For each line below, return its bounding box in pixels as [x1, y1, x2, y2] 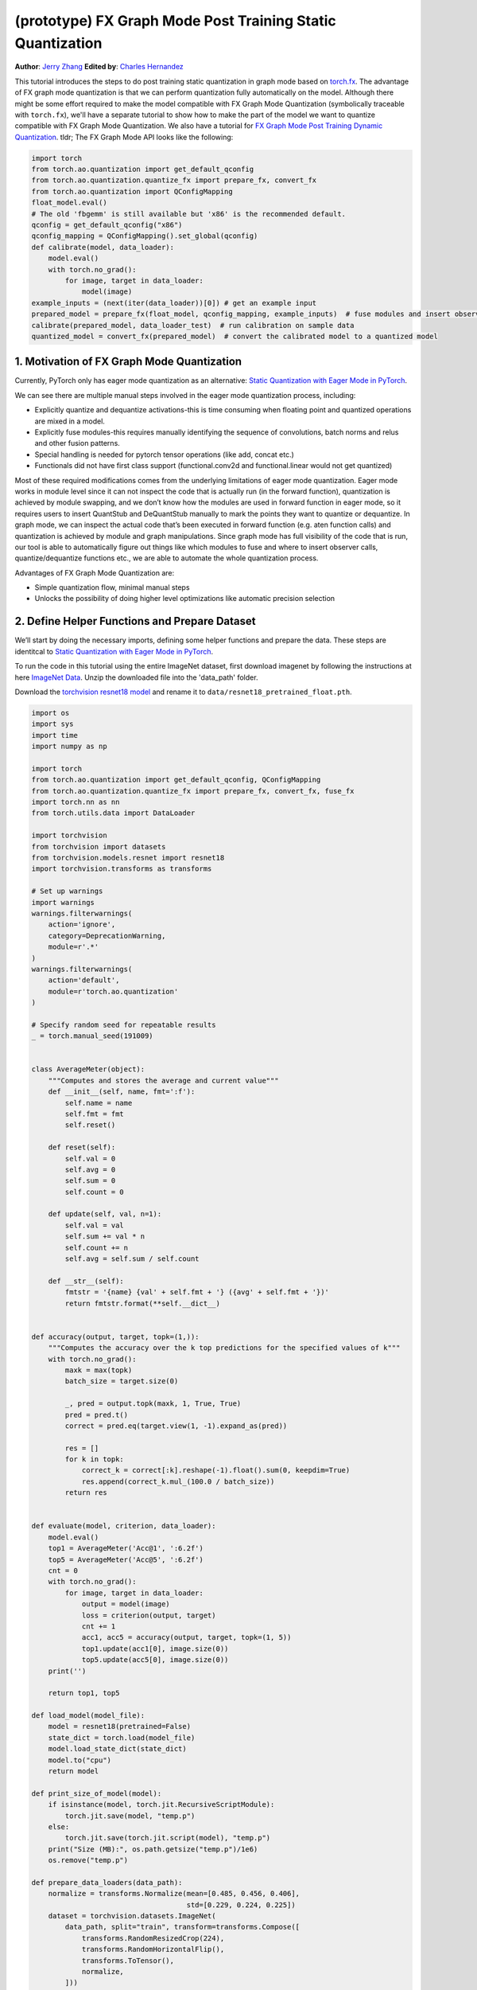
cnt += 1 [81, 1621, 116, 1631]
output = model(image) [81, 1600, 170, 1609]
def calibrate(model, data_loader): [31, 243, 175, 252]
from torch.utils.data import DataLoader [31, 809, 196, 817]
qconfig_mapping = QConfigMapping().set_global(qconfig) [31, 232, 258, 240]
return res [64, 1489, 107, 1497]
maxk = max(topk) [64, 1365, 133, 1375]
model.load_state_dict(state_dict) [48, 1744, 187, 1754]
